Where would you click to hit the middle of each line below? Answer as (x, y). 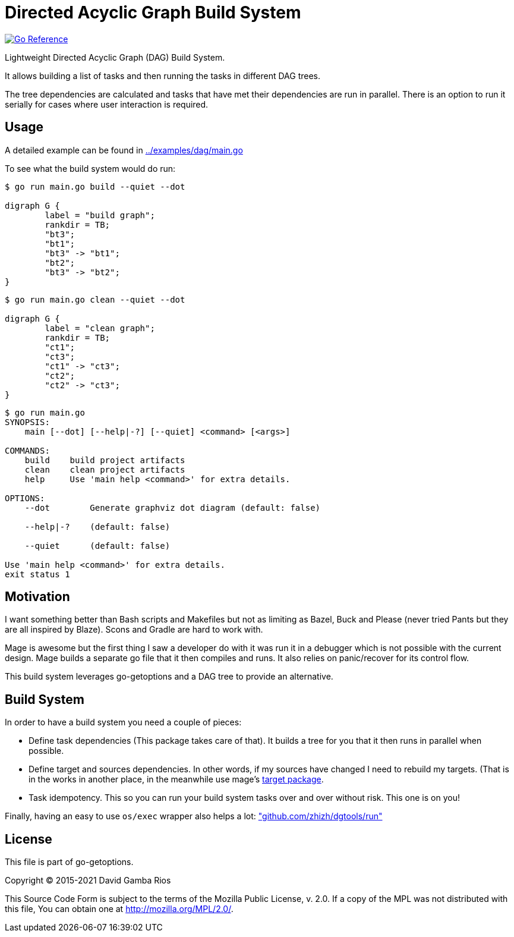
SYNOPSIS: (27, 422)
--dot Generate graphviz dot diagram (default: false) (173, 507)
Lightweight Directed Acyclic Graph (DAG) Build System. (115, 57)
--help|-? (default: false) (97, 526)
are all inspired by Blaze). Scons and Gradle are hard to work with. (134, 630)
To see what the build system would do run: (90, 168)
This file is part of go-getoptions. (69, 862)
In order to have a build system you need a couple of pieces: (123, 722)
